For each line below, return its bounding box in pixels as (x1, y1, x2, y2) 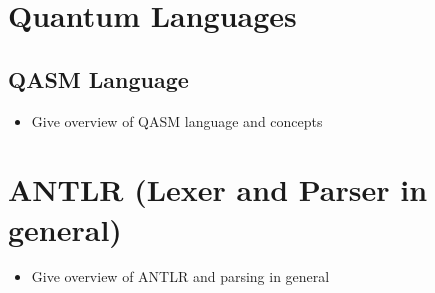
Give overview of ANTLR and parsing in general (31, 266, 330, 287)
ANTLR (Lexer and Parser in (8, 169, 428, 210)
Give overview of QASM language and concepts (31, 110, 323, 131)
